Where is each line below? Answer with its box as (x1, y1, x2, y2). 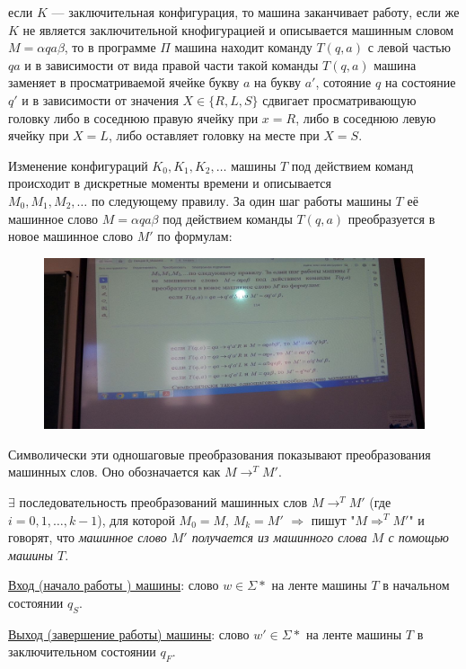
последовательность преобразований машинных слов (19, 492, 308, 511)
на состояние (384, 73, 456, 92)
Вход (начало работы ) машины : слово (8, 575, 219, 594)
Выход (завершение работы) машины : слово (8, 624, 250, 643)
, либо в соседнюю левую (295, 108, 436, 127)
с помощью (388, 528, 449, 547)
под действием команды (163, 209, 293, 227)
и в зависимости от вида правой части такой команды (24, 55, 319, 74)
